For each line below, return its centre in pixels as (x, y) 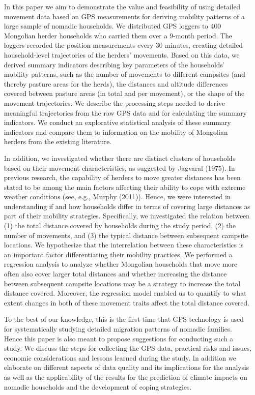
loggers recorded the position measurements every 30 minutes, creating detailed (123, 45)
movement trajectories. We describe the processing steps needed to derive (114, 103)
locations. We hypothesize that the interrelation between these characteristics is (124, 245)
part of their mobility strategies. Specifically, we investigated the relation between (127, 216)
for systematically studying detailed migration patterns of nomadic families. (118, 329)
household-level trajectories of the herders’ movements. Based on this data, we (122, 54)
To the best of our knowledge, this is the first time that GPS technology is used (124, 319)
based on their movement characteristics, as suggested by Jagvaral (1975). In (120, 167)
